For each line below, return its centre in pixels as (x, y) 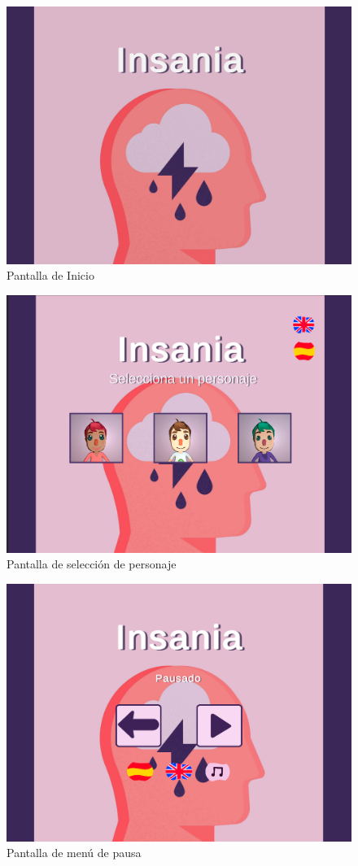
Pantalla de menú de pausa (74, 853)
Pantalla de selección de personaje (92, 564)
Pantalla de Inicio (50, 275)
